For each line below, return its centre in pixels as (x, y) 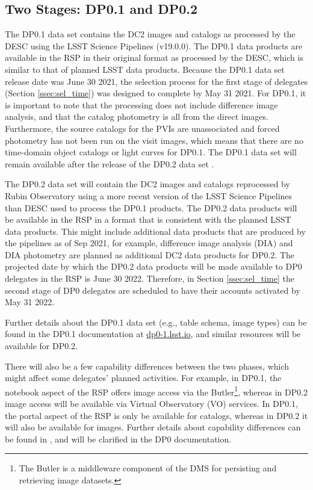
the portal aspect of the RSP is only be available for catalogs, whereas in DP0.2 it (156, 415)
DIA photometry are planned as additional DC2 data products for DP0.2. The (150, 254)
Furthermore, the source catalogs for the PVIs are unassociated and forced (142, 128)
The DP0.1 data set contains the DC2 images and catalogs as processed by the (150, 34)
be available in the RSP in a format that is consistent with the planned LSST (148, 219)
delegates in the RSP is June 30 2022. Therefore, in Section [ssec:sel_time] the (150, 278)
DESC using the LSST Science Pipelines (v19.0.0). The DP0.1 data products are (154, 45)
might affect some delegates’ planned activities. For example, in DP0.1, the (143, 378)
